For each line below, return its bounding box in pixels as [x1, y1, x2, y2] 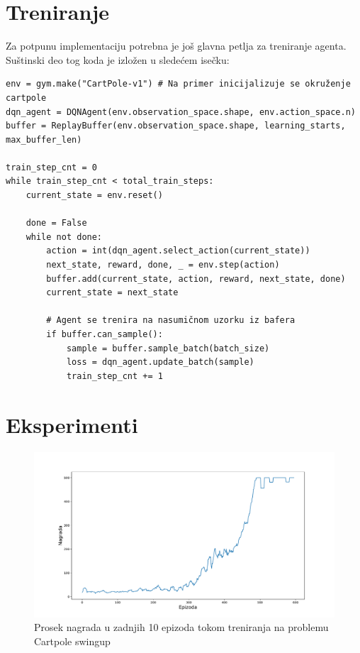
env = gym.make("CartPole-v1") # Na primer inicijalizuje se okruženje [6, 79, 351, 89]
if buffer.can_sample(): [46, 329, 163, 339]
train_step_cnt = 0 [6, 162, 97, 172]
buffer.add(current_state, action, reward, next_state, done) [46, 273, 346, 284]
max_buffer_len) [6, 134, 82, 145]
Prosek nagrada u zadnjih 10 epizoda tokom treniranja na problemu [34, 620, 329, 635]
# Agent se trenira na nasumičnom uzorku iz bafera [46, 315, 296, 326]
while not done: [26, 231, 103, 242]
